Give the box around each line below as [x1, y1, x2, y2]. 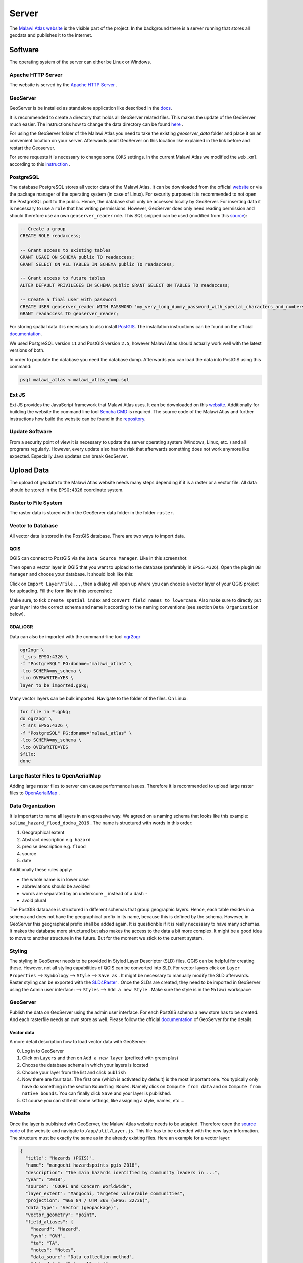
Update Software [9, 428, 52, 435]
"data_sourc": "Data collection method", [30, 1254, 135, 1260]
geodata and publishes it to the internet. [9, 32, 93, 38]
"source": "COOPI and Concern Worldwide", [25, 1184, 132, 1189]
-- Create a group [20, 226, 66, 232]
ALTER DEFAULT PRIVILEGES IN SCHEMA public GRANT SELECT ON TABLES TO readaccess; [20, 282, 231, 288]
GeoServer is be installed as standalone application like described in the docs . [9, 105, 172, 111]
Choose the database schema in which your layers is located [22, 1062, 149, 1068]
